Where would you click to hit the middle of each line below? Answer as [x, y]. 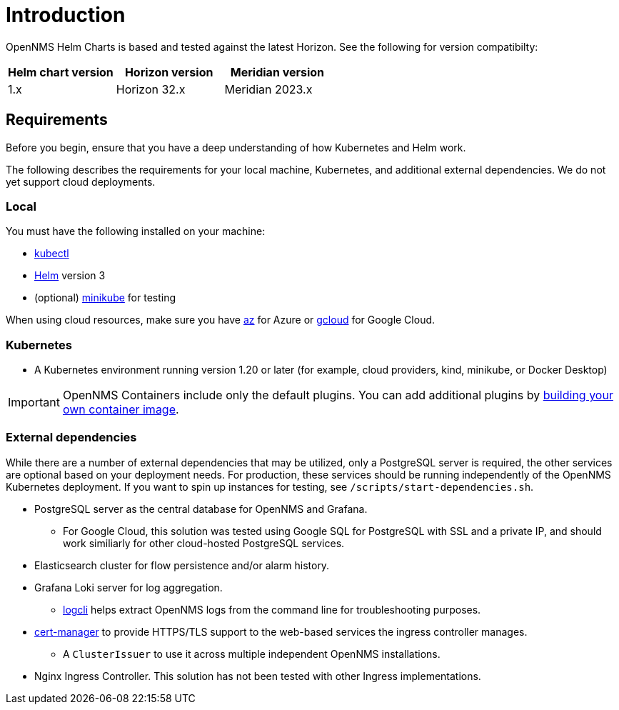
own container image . [121, 410]
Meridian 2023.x [268, 89]
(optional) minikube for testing [105, 298]
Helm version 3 [70, 276]
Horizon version [169, 72]
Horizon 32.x [151, 89]
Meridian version [277, 72]
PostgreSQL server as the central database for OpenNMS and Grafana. [201, 509]
